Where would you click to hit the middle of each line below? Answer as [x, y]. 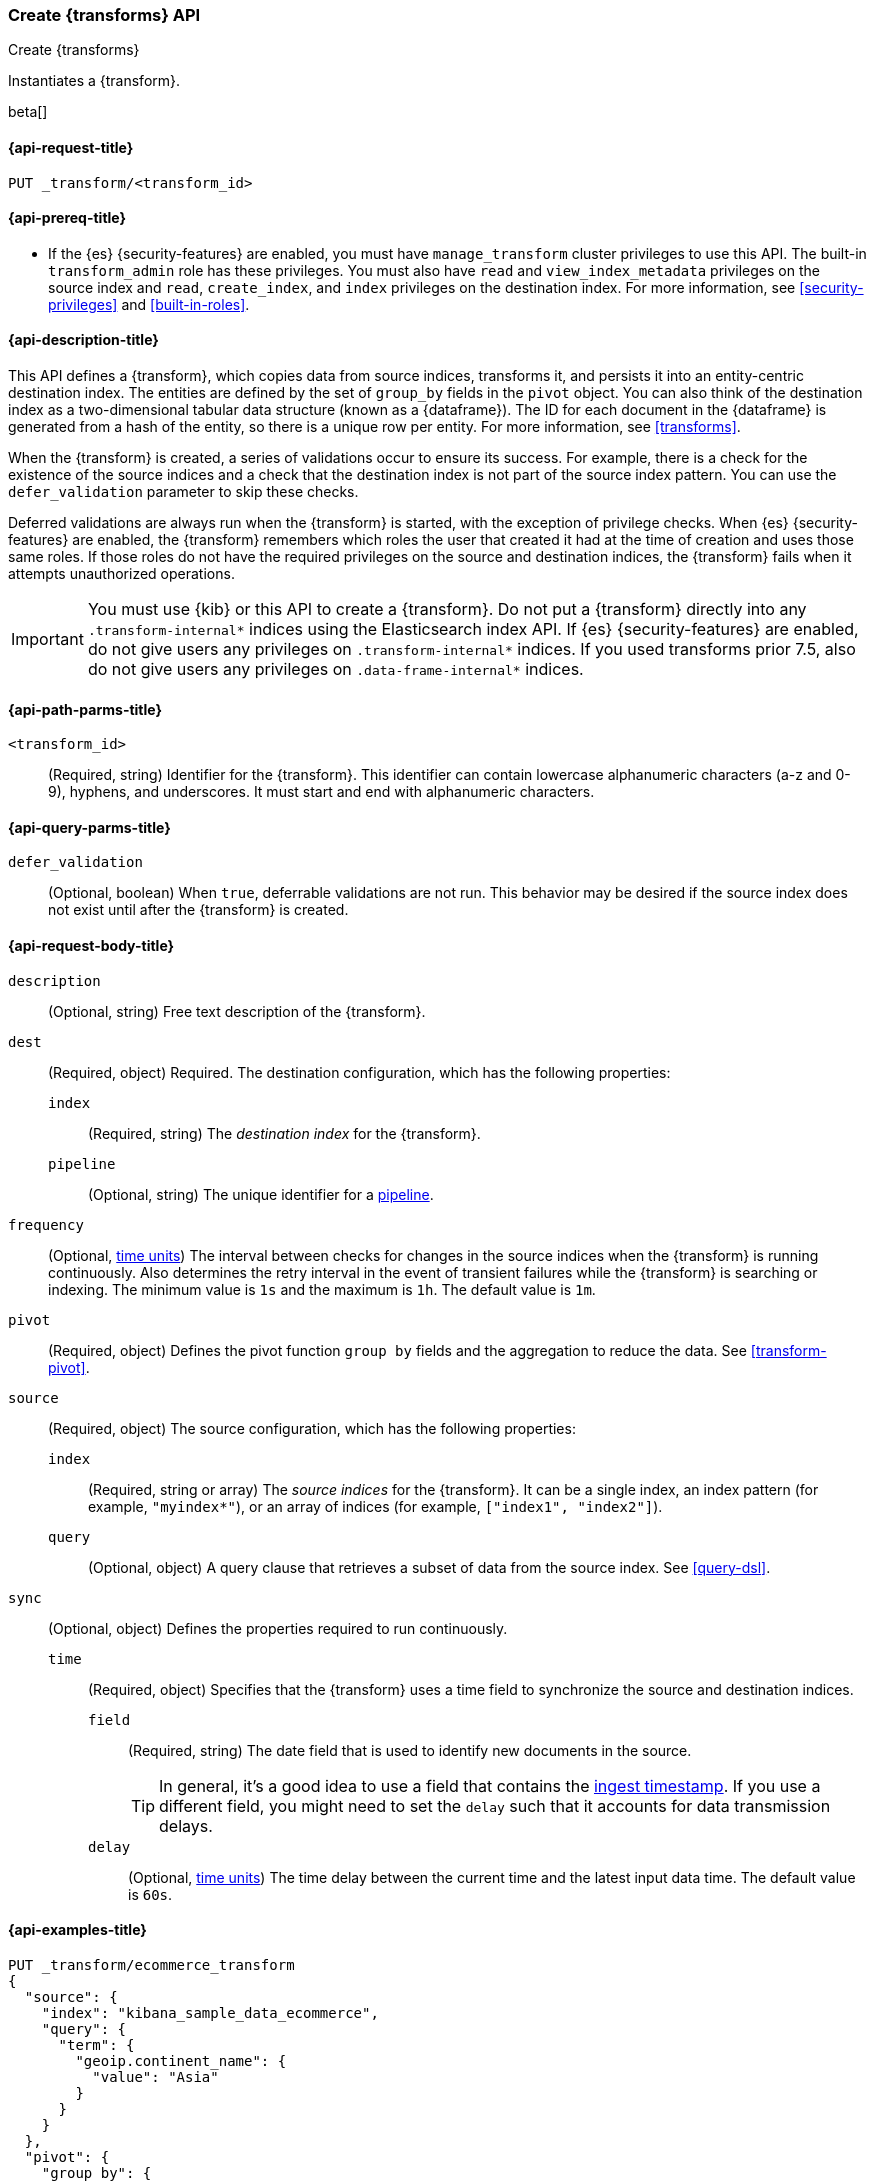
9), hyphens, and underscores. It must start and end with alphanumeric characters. [321, 792]
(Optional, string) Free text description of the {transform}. [237, 1011]
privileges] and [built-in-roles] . [149, 304]
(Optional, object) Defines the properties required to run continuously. [278, 1628]
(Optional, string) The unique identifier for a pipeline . [261, 1194]
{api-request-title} [71, 147]
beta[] [28, 112]
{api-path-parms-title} [85, 709]
